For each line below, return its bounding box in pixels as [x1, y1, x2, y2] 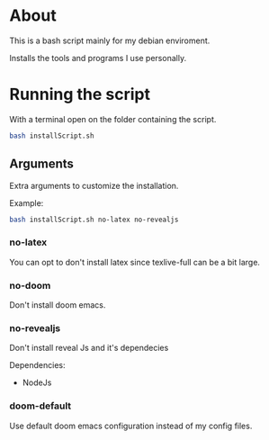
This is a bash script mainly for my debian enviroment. [9, 35, 211, 46]
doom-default [9, 400, 72, 412]
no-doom [9, 279, 51, 292]
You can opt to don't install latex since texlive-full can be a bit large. [9, 256, 261, 267]
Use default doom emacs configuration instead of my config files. [9, 420, 253, 431]
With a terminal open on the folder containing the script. [9, 113, 217, 124]
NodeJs [22, 377, 52, 388]
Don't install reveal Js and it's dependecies [9, 343, 169, 354]
